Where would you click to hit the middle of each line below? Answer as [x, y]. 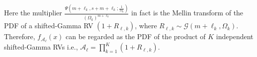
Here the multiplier [33, 13]
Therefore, [20, 36]
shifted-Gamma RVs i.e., [41, 47]
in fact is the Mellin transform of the [187, 13]
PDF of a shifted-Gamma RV [49, 26]
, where [146, 26]
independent [235, 36]
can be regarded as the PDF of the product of [136, 36]
